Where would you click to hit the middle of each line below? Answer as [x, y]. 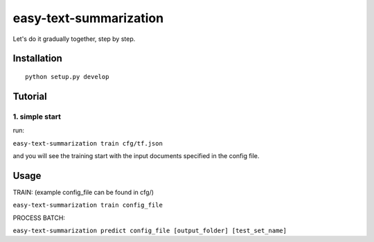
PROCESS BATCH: [39, 218]
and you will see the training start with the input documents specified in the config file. [136, 155]
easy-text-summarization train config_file [88, 205]
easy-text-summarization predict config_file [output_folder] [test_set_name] [150, 230]
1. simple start [37, 116]
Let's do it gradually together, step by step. [74, 39]
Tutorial [30, 96]
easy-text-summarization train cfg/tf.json [88, 143]
